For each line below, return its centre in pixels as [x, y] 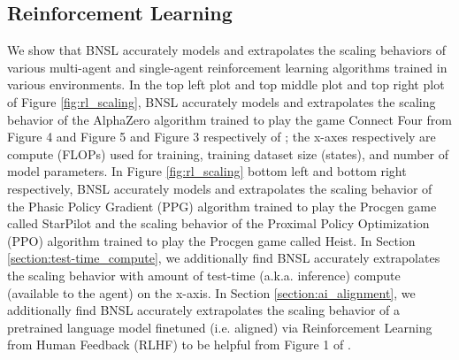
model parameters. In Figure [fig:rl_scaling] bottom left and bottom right [207, 171]
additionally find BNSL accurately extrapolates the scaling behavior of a [204, 310]
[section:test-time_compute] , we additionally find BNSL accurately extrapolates [224, 258]
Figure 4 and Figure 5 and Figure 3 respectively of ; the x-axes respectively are [222, 137]
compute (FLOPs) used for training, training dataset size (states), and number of [228, 153]
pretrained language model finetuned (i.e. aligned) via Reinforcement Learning [220, 327]
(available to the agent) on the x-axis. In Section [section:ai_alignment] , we [211, 292]
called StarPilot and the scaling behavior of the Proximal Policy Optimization [218, 223]
